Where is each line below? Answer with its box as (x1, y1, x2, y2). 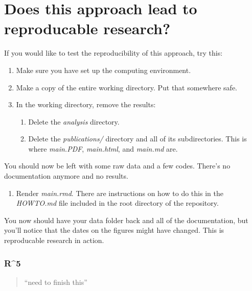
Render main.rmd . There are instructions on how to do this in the (16, 187, 223, 198)
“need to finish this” (24, 276, 87, 287)
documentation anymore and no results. (4, 171, 128, 181)
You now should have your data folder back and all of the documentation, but (4, 214, 248, 225)
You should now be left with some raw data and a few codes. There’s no (4, 160, 231, 171)
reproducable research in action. (4, 235, 104, 246)
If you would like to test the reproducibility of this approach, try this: (4, 47, 223, 58)
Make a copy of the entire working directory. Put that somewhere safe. (16, 82, 237, 92)
